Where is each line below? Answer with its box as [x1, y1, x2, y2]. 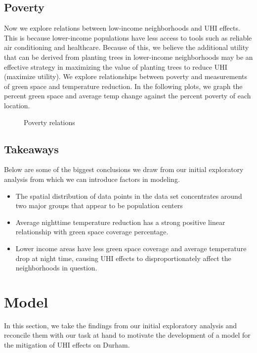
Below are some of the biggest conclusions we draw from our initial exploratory [4, 164, 244, 175]
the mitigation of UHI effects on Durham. [4, 340, 130, 350]
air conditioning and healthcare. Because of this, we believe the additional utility [4, 42, 249, 52]
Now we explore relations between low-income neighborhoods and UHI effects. [4, 23, 240, 33]
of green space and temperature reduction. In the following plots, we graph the [4, 81, 243, 91]
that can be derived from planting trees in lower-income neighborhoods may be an [4, 51, 253, 62]
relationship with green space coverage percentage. [15, 226, 169, 237]
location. [4, 100, 30, 110]
